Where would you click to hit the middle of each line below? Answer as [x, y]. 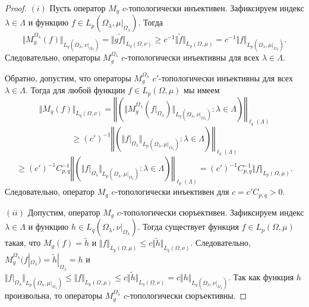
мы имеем [202, 90]
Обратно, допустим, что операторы [68, 77]
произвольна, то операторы [53, 295]
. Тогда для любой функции [75, 90]
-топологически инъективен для [172, 192]
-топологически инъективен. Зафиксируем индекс [215, 8]
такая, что [23, 243]
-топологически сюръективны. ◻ [187, 295]
